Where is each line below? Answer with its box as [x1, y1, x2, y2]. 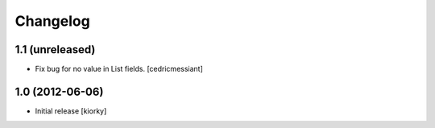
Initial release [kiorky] [35, 105, 107, 116]
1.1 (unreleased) [14, 43, 96, 56]
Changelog [14, 12, 90, 30]
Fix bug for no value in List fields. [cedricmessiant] [35, 64, 203, 74]
